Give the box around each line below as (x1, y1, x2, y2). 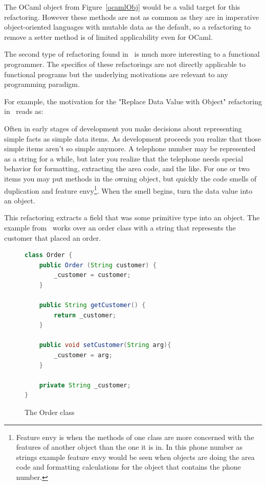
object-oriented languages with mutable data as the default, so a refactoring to (4, 21, 251, 32)
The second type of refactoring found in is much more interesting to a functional (4, 49, 260, 59)
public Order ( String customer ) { (39, 261, 157, 269)
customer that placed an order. (4, 232, 101, 243)
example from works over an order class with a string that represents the (4, 222, 236, 233)
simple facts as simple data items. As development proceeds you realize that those (4, 133, 261, 144)
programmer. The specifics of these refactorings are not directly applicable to (4, 58, 246, 69)
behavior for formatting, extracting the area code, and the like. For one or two (4, 163, 250, 174)
